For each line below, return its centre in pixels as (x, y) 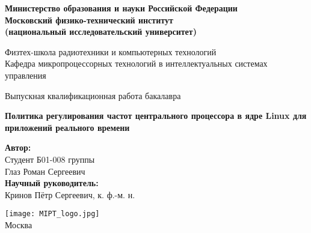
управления (26, 75)
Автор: (18, 147)
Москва (19, 224)
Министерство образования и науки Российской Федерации (121, 8)
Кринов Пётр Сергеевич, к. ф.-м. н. (70, 194)
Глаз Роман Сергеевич (45, 171)
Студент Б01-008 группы (50, 159)
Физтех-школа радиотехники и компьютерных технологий (111, 51)
